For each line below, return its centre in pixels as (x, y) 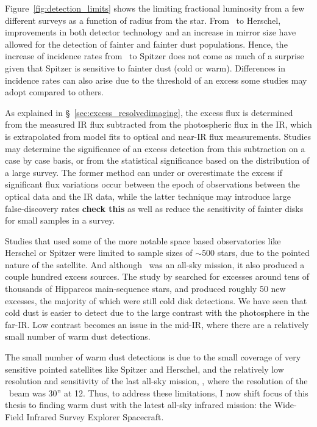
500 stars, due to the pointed (256, 253)
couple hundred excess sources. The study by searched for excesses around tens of (157, 276)
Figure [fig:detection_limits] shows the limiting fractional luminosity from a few (155, 8)
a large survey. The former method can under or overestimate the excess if (144, 172)
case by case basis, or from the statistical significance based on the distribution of (157, 160)
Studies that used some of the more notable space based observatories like (143, 240)
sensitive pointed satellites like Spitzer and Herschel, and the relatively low (144, 369)
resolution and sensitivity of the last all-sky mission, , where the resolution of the (156, 381)
